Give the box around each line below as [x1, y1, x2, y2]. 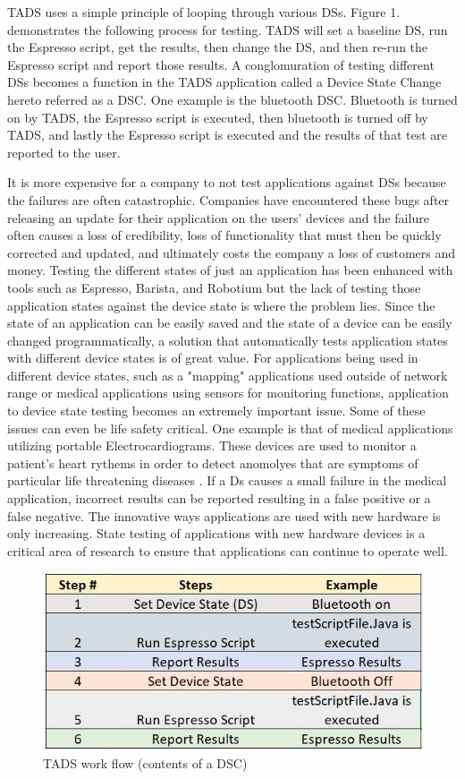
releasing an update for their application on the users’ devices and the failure [7, 208, 429, 227]
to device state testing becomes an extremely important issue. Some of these [7, 401, 426, 420]
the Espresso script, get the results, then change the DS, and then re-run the [7, 38, 428, 56]
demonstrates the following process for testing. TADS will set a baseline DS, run [7, 20, 448, 39]
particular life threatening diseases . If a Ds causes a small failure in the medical [7, 471, 447, 490]
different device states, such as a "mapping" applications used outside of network [7, 365, 448, 384]
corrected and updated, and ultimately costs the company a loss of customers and [7, 243, 456, 261]
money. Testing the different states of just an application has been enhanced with [7, 261, 453, 279]
